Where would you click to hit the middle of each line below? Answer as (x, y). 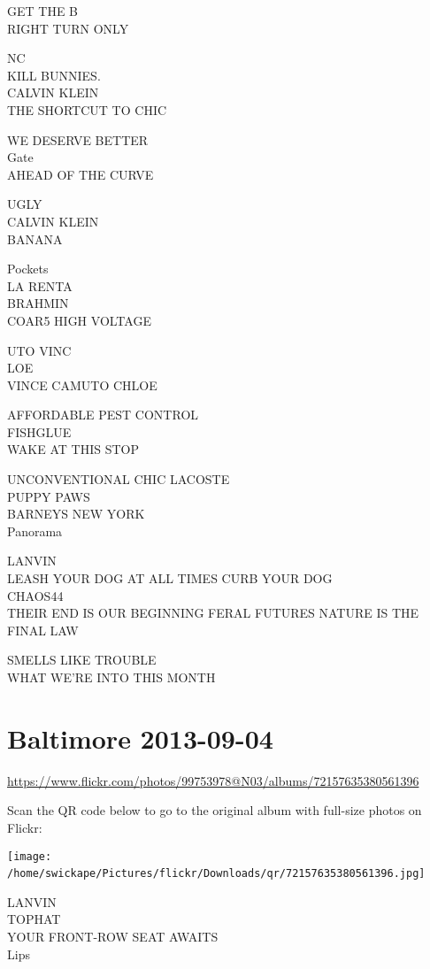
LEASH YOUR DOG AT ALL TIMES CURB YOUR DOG (170, 578)
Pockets (28, 269)
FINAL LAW (43, 630)
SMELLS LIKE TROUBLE (82, 660)
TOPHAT (34, 919)
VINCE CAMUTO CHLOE (82, 385)
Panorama (35, 531)
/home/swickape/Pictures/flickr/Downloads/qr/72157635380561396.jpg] (216, 874)
